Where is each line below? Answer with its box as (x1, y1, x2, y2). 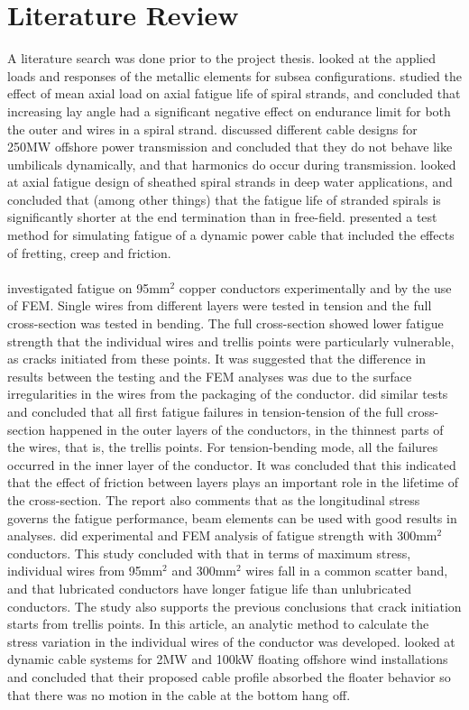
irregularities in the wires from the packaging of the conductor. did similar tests (7, 384, 448, 403)
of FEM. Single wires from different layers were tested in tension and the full (7, 296, 432, 315)
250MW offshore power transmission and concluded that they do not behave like (7, 137, 453, 156)
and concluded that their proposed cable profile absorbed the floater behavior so (7, 667, 451, 686)
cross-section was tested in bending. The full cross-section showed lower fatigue (7, 314, 444, 333)
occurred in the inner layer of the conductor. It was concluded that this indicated (7, 455, 456, 474)
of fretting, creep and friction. (7, 243, 171, 262)
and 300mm (171, 561, 236, 580)
